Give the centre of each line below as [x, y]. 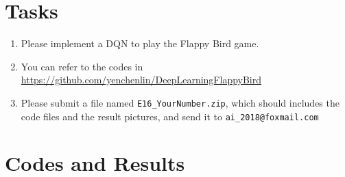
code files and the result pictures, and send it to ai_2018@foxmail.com [170, 116]
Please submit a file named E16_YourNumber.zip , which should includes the [180, 102]
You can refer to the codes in [82, 66]
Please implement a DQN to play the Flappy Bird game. [140, 43]
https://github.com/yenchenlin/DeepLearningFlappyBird [141, 80]
